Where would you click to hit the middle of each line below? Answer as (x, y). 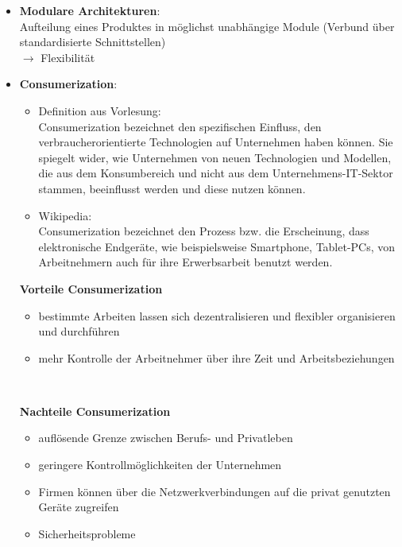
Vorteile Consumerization (91, 288)
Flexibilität (68, 57)
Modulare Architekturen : (90, 10)
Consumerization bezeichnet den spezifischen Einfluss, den (180, 126)
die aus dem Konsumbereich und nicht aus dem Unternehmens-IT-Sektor (216, 173)
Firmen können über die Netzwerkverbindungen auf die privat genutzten (215, 491)
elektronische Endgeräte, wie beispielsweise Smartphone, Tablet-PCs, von (217, 246)
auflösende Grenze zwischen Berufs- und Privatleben (166, 438)
